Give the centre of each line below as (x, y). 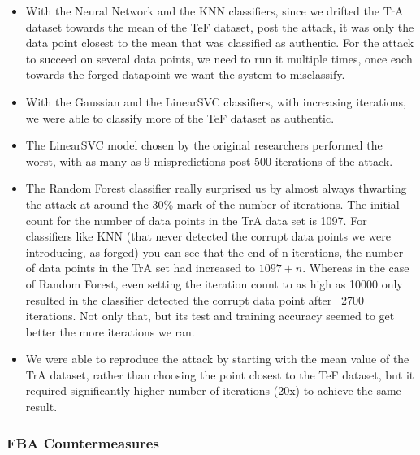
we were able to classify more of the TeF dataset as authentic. (180, 117)
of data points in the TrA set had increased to (141, 268)
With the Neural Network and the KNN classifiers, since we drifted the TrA (214, 11)
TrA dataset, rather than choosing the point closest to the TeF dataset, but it (220, 374)
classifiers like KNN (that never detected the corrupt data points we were (208, 236)
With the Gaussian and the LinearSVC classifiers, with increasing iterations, (216, 101)
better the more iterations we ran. (110, 331)
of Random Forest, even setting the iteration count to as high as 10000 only (214, 283)
